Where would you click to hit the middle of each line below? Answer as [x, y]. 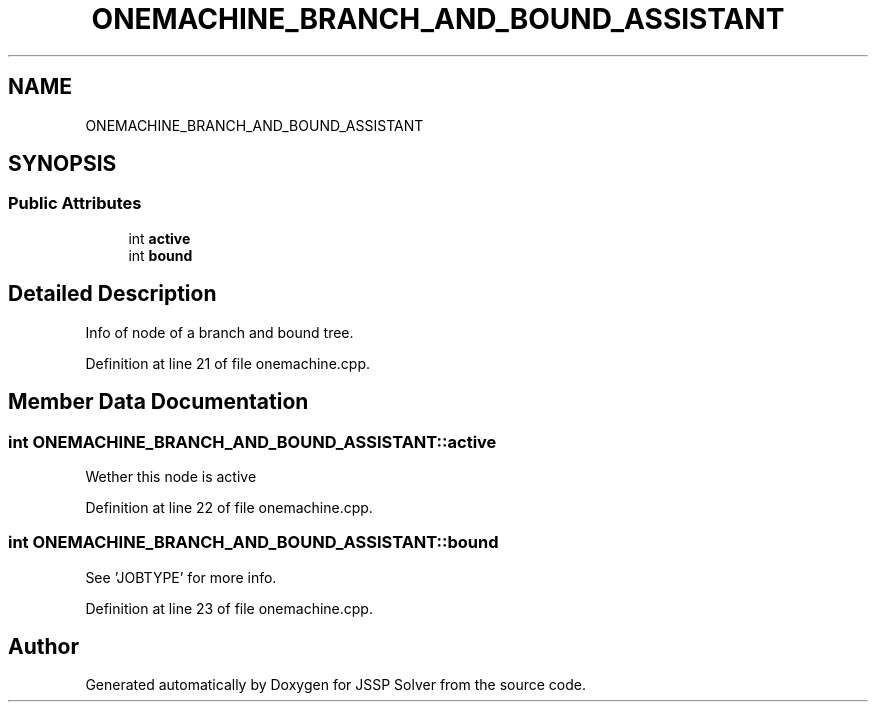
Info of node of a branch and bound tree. [219, 332]
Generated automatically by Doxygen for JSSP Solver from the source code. [336, 685]
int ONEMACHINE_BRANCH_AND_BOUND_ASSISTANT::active [252, 441]
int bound [160, 255]
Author [43, 647]
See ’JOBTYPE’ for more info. [181, 577]
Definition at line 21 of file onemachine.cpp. [228, 363]
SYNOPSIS [62, 164]
